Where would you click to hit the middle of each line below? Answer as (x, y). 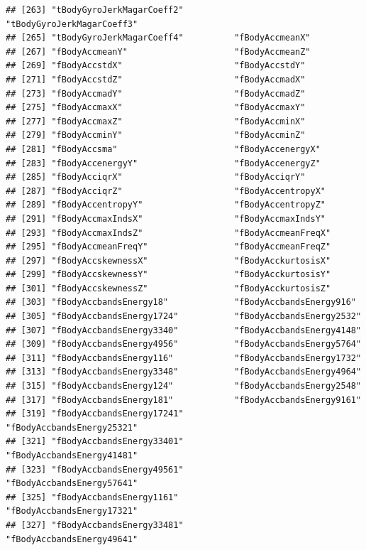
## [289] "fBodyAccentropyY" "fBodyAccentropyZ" (166, 205)
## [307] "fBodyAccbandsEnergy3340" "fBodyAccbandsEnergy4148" (184, 330)
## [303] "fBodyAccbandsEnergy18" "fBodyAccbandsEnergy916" (181, 302)
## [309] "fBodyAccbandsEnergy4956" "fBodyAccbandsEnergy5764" (184, 344)
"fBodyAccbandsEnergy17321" (72, 511)
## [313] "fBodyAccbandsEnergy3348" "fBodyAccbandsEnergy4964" (184, 372)
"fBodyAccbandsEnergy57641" (72, 484)
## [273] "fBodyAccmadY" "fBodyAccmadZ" (156, 93)
